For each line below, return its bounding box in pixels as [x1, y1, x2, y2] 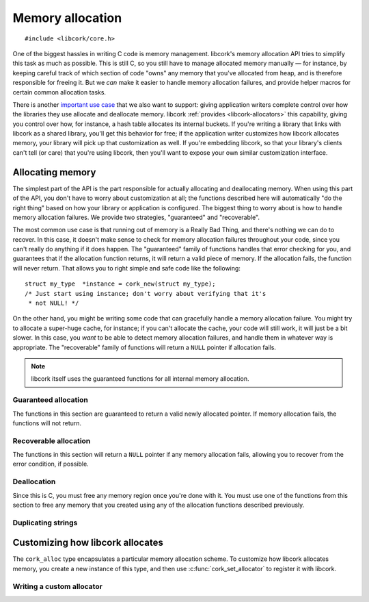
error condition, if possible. [12, 460, 89, 468]
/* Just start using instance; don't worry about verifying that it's [25, 290, 266, 297]
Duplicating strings [12, 518, 78, 527]
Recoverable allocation [12, 436, 91, 445]
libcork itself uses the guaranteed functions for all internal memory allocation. [31, 375, 249, 383]
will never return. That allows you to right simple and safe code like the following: [12, 264, 241, 272]
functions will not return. [12, 418, 82, 427]
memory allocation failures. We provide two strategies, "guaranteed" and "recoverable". [12, 213, 260, 221]
